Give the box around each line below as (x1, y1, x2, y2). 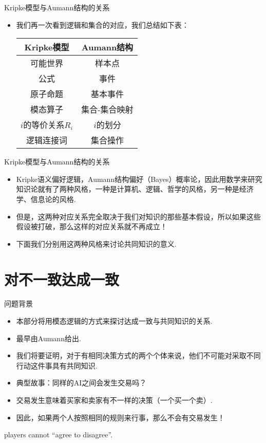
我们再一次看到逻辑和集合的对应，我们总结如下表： (16, 19, 189, 30)
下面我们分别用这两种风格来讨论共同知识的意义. (16, 238, 177, 249)
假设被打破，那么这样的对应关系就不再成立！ (16, 221, 167, 232)
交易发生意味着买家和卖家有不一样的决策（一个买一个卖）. (16, 395, 213, 405)
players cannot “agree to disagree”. (4, 429, 113, 440)
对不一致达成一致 (4, 268, 120, 289)
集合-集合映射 (81, 103, 134, 116)
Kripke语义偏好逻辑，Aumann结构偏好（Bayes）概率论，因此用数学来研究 (16, 173, 262, 184)
